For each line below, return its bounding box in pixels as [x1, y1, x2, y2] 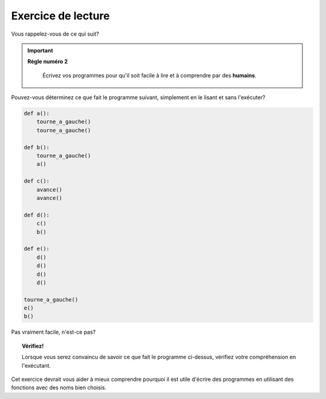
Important [27, 47, 54, 54]
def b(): [24, 144, 50, 151]
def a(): [24, 110, 50, 117]
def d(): [24, 212, 50, 218]
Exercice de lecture [11, 9, 110, 22]
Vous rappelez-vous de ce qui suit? [11, 30, 100, 37]
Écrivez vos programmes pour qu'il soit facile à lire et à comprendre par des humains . [42, 71, 257, 79]
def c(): [24, 178, 50, 184]
